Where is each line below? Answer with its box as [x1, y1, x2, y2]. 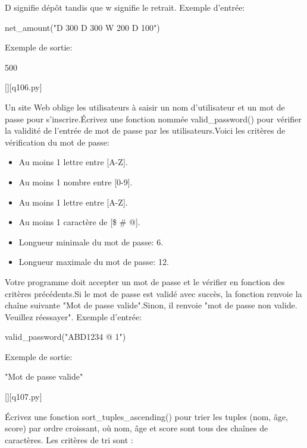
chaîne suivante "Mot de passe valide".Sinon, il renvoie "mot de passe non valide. [5, 299, 297, 311]
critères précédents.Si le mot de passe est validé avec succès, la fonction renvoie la [5, 287, 302, 299]
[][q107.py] [5, 390, 42, 403]
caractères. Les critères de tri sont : [5, 433, 133, 446]
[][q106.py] [5, 81, 42, 93]
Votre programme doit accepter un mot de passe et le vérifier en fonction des [5, 275, 285, 288]
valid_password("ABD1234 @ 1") [5, 330, 126, 343]
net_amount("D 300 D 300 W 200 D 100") [5, 21, 160, 33]
